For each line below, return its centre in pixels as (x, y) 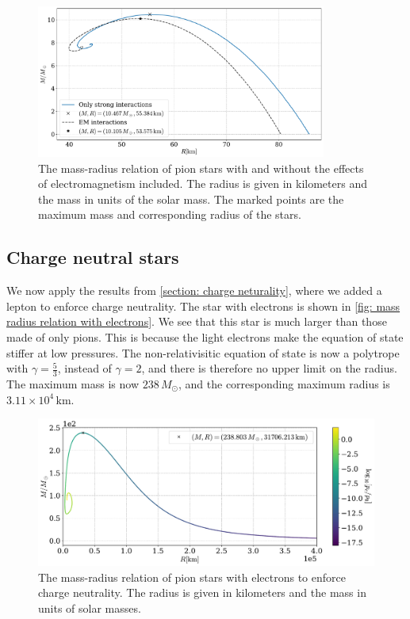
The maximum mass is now (73, 384)
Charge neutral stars (93, 257)
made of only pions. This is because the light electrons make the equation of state (205, 337)
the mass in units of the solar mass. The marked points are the (191, 199)
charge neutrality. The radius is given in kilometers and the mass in (202, 592)
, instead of (84, 368)
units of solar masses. (90, 608)
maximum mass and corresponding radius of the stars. (170, 214)
